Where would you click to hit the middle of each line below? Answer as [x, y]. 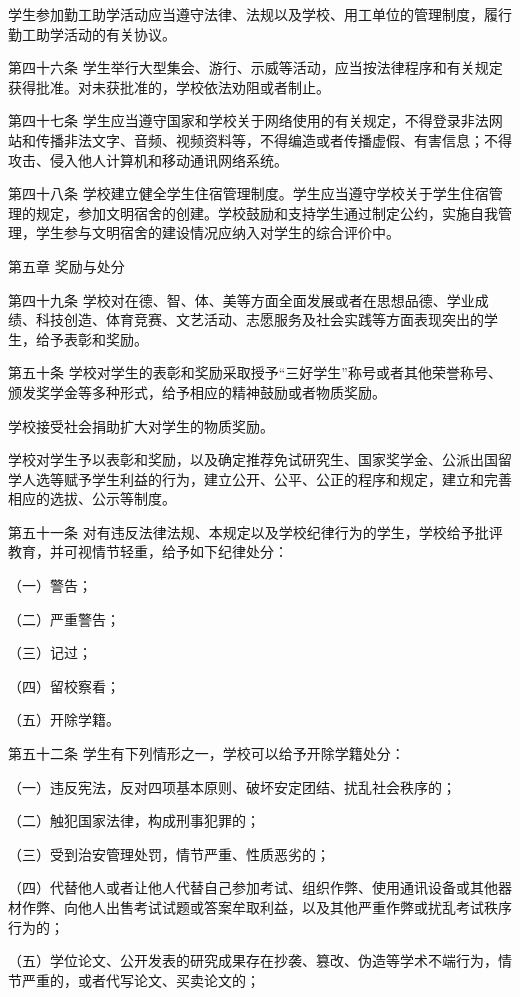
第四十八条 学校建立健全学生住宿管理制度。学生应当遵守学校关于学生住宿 [248, 193]
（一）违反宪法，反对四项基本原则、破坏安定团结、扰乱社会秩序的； [232, 786]
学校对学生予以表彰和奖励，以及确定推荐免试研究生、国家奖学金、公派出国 [253, 459]
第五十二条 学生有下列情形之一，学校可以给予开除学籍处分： [206, 753]
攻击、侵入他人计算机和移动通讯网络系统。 [148, 159]
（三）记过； [50, 652]
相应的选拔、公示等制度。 [92, 498]
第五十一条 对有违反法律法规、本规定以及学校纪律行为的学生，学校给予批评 [255, 531]
